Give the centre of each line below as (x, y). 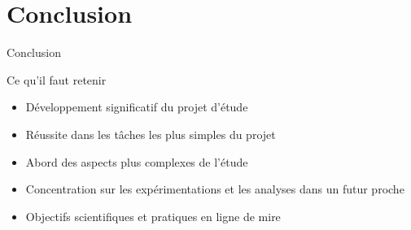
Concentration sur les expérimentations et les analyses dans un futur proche (215, 189)
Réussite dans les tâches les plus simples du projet (151, 134)
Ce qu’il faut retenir (57, 79)
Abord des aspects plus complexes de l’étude (137, 161)
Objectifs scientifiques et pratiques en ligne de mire (153, 216)
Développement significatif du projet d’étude (137, 107)
